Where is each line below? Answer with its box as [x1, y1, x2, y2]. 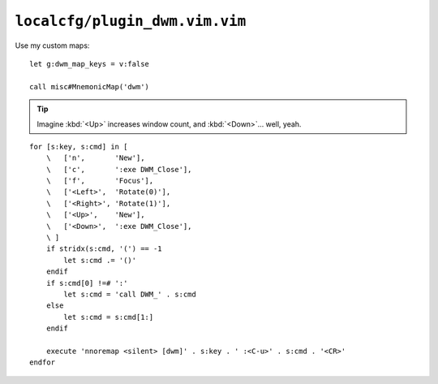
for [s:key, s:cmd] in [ [29, 142, 128, 151]
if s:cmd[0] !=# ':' [45, 278, 128, 287]
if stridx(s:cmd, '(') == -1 [45, 244, 162, 253]
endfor [29, 358, 56, 367]
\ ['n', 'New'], [45, 153, 145, 162]
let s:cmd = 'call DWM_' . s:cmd [63, 289, 196, 299]
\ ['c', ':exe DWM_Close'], [45, 165, 192, 174]
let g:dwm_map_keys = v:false [29, 59, 150, 68]
